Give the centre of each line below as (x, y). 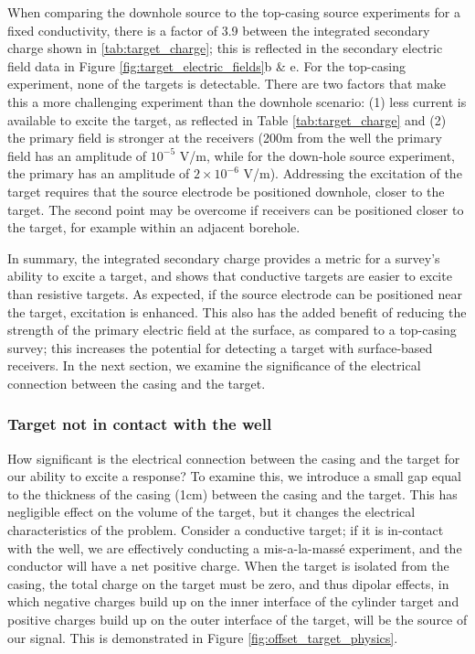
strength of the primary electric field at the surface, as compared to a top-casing (232, 330)
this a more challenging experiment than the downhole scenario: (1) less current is (237, 101)
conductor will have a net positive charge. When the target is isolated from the (228, 566)
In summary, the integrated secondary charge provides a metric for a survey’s (224, 257)
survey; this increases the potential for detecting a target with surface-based (220, 347)
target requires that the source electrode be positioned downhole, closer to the (226, 191)
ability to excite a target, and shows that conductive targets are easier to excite (230, 276)
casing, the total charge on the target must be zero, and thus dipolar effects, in (228, 583)
